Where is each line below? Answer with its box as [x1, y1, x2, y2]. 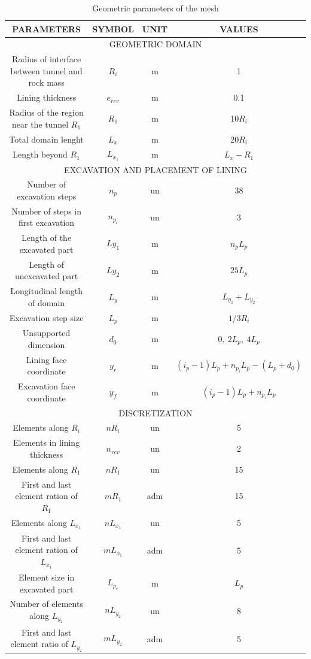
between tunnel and [10, 64, 83, 77]
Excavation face [17, 380, 75, 392]
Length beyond [13, 148, 68, 161]
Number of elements [10, 597, 83, 610]
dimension [28, 338, 65, 350]
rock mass [28, 76, 65, 89]
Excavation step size [9, 312, 84, 324]
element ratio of [10, 637, 68, 650]
